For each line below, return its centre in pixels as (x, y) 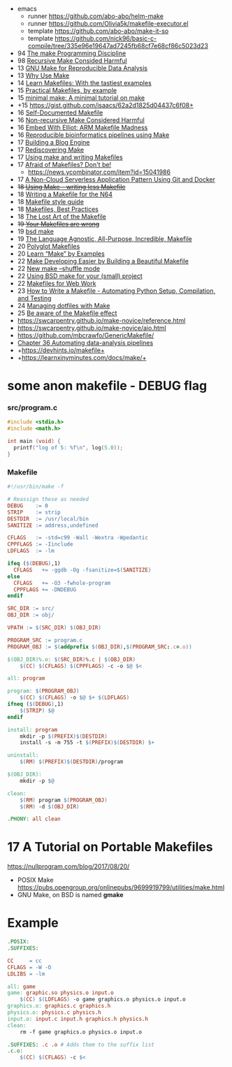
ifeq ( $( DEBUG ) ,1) (34, 564)
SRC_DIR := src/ (31, 609)
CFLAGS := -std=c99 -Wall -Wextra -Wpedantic (78, 538)
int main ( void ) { (34, 442)
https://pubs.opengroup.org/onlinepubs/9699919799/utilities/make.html (121, 887)
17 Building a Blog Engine (53, 142)
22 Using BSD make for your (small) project (80, 276)
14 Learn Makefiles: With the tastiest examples (84, 83)
